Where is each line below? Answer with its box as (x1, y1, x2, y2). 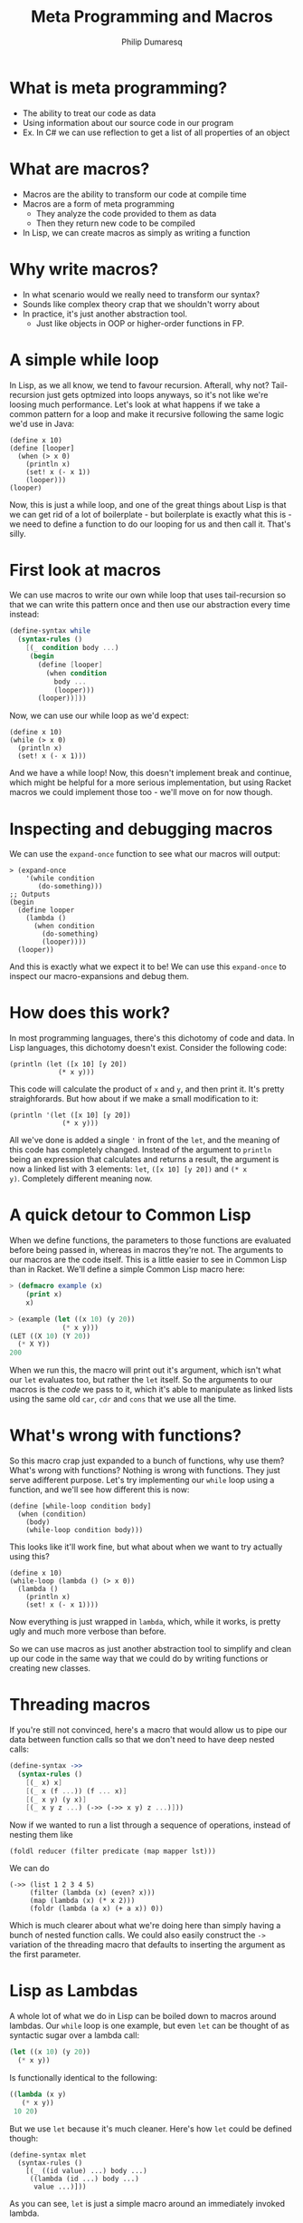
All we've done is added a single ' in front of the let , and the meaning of (9, 1135, 280, 1146)
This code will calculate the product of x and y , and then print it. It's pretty (9, 1083, 285, 1094)
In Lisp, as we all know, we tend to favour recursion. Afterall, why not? (9, 379, 270, 391)
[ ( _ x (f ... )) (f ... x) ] (25, 1786, 128, 1796)
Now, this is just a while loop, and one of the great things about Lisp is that (9, 499, 287, 510)
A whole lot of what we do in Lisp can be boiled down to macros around (9, 2011, 277, 2022)
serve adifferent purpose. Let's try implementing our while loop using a (9, 1475, 275, 1486)
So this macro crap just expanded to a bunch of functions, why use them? (9, 1455, 285, 1466)
